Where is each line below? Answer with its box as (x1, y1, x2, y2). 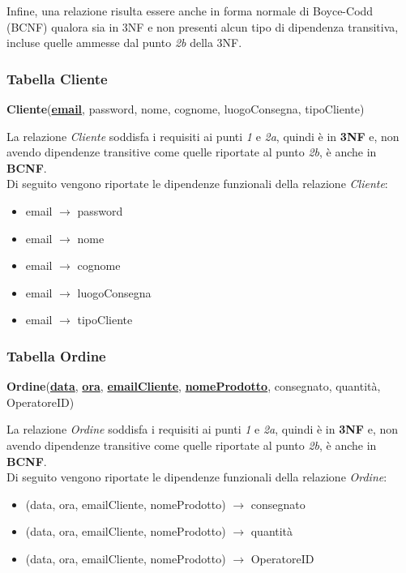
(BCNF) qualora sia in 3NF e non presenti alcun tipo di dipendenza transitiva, (6, 18, 399, 35)
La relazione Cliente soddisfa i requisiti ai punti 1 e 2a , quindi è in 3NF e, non (6, 127, 400, 144)
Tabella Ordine (6, 345, 106, 366)
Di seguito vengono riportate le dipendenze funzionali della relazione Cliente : (6, 175, 388, 192)
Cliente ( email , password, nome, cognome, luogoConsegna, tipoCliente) (6, 100, 365, 117)
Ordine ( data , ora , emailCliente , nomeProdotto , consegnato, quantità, (6, 378, 381, 395)
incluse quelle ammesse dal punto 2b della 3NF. (6, 34, 242, 51)
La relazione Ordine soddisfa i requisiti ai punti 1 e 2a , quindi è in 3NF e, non (6, 421, 399, 438)
